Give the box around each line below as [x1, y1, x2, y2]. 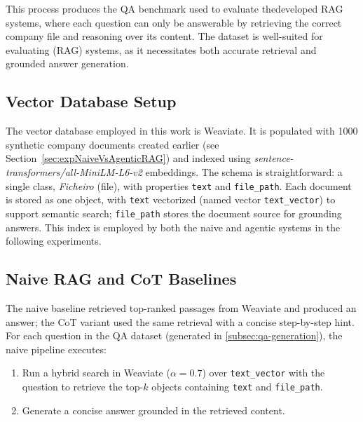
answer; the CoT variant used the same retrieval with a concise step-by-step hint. [6, 314, 355, 329]
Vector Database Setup [6, 90, 177, 112]
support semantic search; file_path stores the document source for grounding [6, 205, 342, 220]
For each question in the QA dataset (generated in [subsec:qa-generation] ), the [6, 328, 343, 343]
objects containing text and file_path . [151, 379, 323, 393]
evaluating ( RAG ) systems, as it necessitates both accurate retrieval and [6, 42, 317, 57]
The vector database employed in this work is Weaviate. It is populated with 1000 [6, 123, 358, 138]
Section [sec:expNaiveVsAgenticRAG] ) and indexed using [6, 151, 251, 165]
